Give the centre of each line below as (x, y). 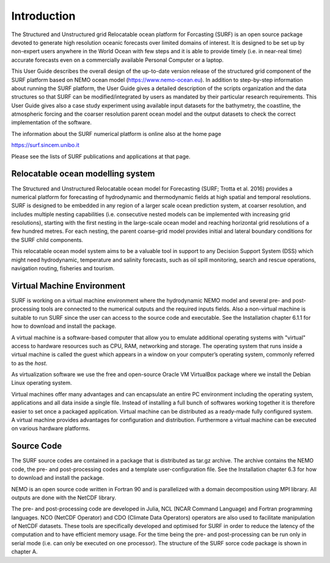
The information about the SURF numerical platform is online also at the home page (116, 134)
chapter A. (24, 552)
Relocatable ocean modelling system (83, 174)
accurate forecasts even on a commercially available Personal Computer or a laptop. (118, 60)
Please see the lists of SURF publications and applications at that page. (101, 156)
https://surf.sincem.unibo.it (45, 145)
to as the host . (29, 363)
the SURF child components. (47, 240)
